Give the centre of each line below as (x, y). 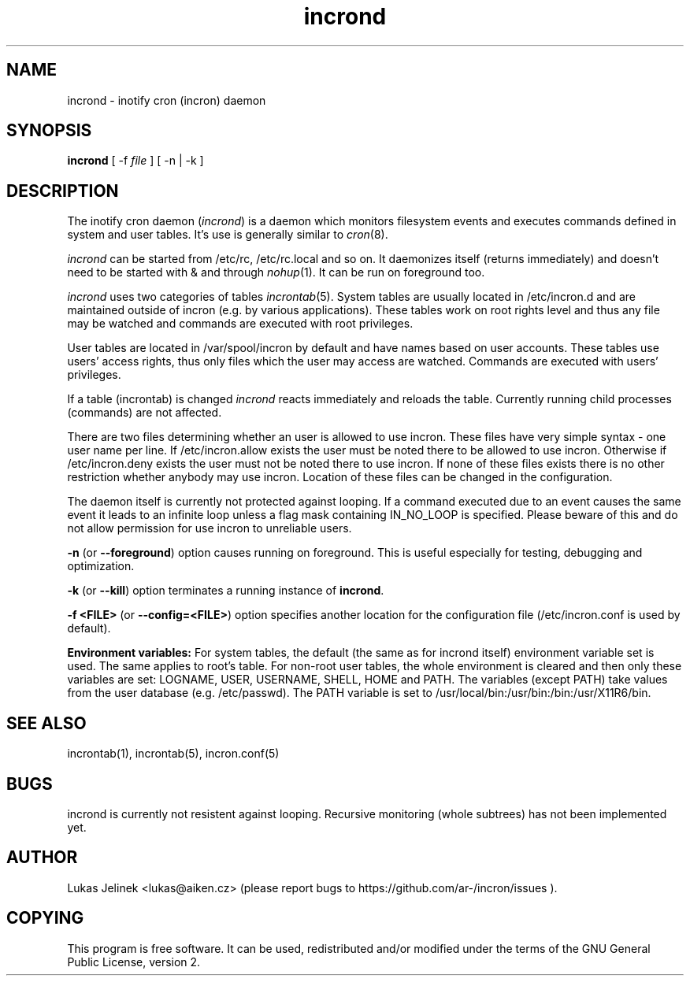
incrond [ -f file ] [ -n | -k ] (135, 161)
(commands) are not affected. (145, 413)
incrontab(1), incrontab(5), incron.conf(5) (173, 754)
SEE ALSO (46, 723)
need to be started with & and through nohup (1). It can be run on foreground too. (276, 272)
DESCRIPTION (63, 191)
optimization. (101, 566)
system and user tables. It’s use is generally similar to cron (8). (228, 235)
